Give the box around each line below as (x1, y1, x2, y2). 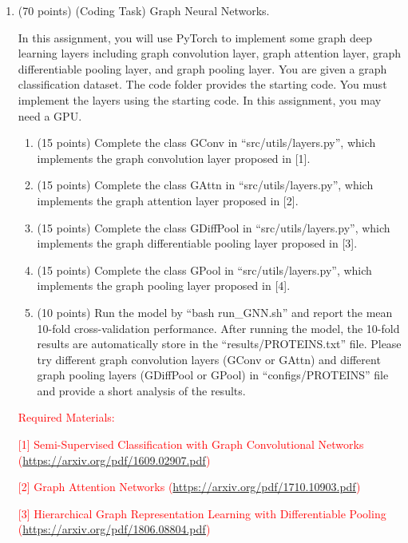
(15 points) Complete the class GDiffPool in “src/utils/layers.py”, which (37, 219, 390, 236)
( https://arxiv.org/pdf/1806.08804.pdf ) (18, 521, 211, 537)
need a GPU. (18, 107, 82, 124)
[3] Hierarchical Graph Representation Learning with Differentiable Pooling (18, 505, 386, 521)
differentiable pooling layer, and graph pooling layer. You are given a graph (18, 60, 387, 77)
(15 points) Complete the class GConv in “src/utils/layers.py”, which (37, 134, 376, 151)
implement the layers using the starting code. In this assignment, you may (18, 91, 382, 108)
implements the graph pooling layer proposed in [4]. (37, 277, 291, 294)
